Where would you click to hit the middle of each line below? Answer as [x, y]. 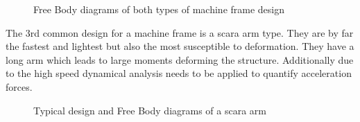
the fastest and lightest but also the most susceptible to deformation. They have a [180, 46]
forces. [19, 86]
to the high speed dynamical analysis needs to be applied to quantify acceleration [179, 73]
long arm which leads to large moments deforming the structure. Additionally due [180, 59]
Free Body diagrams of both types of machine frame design [159, 9]
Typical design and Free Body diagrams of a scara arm [150, 110]
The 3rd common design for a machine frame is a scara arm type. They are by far [180, 32]
